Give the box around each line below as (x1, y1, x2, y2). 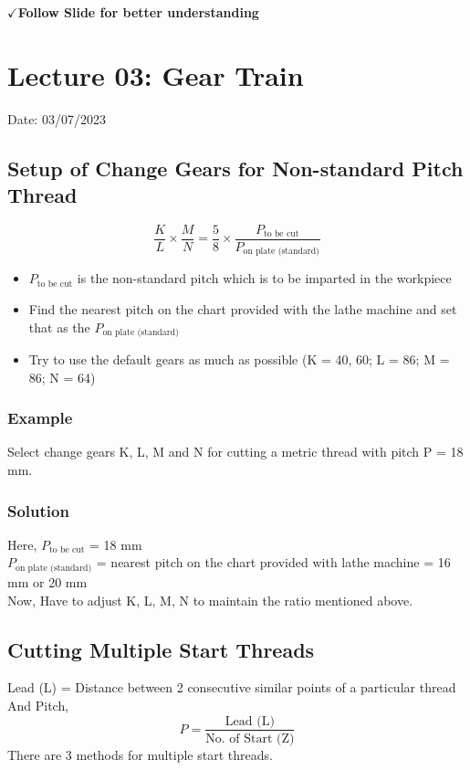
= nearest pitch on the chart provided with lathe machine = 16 (96, 553, 451, 572)
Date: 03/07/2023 (7, 109, 106, 128)
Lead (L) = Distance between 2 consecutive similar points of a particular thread (7, 678, 456, 697)
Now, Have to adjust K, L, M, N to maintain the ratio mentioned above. (7, 590, 413, 609)
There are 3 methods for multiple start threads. (7, 744, 273, 764)
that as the (28, 317, 90, 336)
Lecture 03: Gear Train (7, 56, 304, 93)
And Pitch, (7, 695, 69, 714)
